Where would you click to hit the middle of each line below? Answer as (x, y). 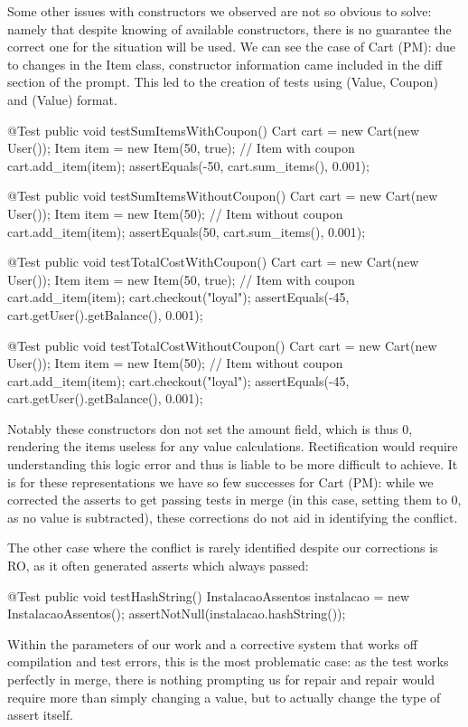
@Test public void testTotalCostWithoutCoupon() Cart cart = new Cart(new (222, 345)
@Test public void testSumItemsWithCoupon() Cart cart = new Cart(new (214, 130)
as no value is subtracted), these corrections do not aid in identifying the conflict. (233, 517)
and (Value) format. (62, 99)
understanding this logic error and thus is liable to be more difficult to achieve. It (233, 464)
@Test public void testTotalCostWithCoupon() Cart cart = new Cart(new (213, 262)
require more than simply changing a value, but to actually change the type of (224, 697)
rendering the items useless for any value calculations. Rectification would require (233, 446)
